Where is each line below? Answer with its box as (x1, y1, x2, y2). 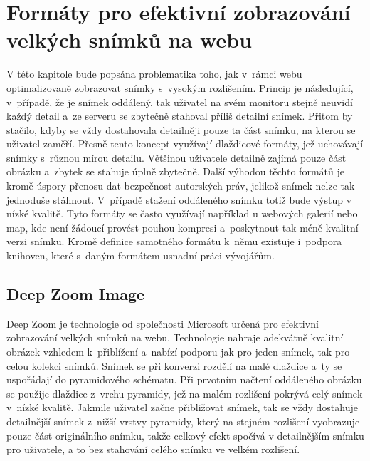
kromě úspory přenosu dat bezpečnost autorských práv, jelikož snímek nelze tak (6, 178, 355, 193)
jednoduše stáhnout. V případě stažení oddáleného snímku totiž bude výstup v (6, 192, 352, 207)
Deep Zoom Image (6, 283, 145, 305)
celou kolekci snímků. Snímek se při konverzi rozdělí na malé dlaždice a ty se (6, 358, 342, 373)
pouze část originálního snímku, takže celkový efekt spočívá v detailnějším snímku (6, 428, 364, 442)
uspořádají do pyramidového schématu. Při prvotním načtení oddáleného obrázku (6, 372, 362, 387)
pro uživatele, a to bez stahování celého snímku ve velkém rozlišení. (6, 442, 300, 457)
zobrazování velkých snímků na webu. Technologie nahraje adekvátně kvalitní (6, 330, 344, 345)
